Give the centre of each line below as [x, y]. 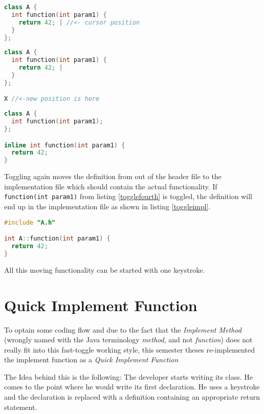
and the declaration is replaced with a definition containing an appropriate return [132, 397]
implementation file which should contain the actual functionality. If [111, 186]
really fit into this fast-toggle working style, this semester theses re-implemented [129, 349]
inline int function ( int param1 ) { [65, 145]
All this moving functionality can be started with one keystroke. [105, 269]
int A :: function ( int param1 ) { [57, 239]
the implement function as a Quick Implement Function [91, 359]
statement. [21, 407]
